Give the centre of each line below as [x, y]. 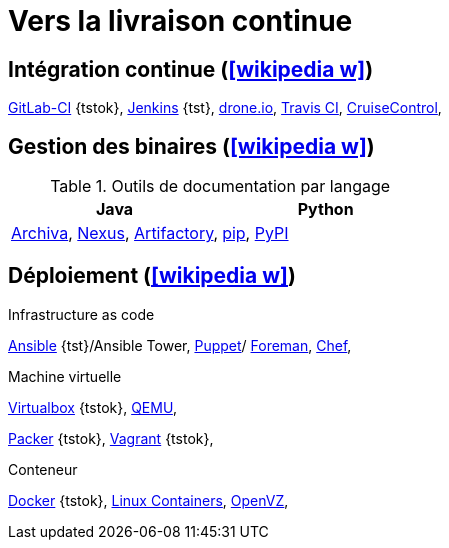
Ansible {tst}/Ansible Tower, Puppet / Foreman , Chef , [180, 345]
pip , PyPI [255, 233]
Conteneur [43, 469]
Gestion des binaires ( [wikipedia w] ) [191, 146]
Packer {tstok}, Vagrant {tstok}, [111, 438]
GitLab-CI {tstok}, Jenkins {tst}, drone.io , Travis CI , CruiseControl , [225, 108]
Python [325, 209]
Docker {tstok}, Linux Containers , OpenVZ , [148, 500]
